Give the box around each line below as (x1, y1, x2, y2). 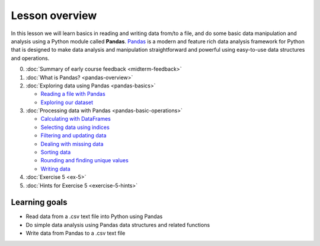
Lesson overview (11, 9, 97, 22)
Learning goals (11, 197, 68, 207)
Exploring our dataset (40, 99, 93, 106)
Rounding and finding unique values (40, 157, 129, 164)
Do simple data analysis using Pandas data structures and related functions (25, 221, 210, 228)
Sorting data (40, 149, 71, 156)
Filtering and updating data (40, 132, 107, 139)
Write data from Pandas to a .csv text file (25, 229, 126, 237)
